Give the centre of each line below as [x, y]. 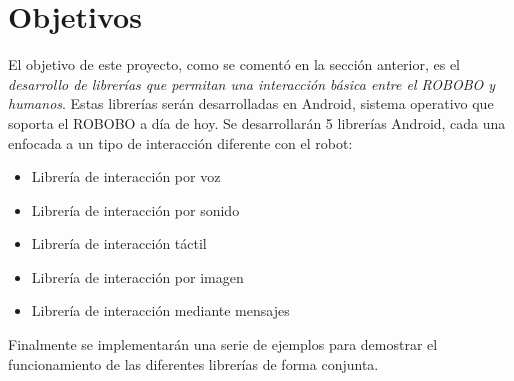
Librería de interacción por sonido [135, 209]
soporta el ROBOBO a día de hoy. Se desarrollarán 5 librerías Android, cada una [257, 122]
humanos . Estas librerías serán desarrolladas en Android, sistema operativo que [251, 103]
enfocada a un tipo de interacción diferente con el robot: [180, 142]
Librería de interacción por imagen [137, 276]
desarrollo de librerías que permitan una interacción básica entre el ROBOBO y [252, 83]
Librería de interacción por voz [126, 176]
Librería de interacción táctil [119, 243]
